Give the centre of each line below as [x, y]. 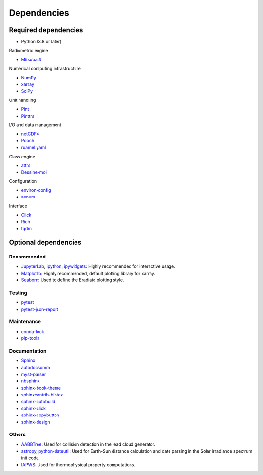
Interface [18, 206]
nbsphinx [30, 381]
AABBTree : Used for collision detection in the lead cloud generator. [88, 444]
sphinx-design [36, 422]
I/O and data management [35, 125]
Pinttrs [28, 116]
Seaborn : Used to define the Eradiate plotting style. [73, 280]
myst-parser [34, 374]
